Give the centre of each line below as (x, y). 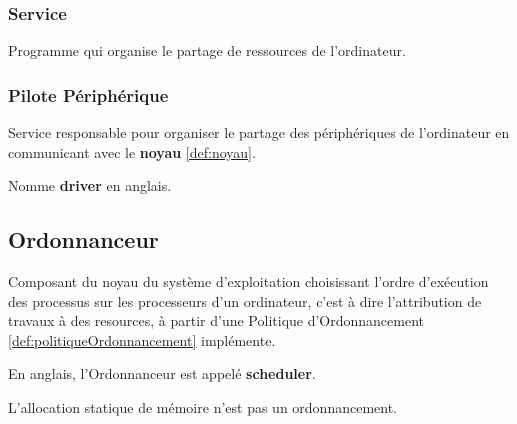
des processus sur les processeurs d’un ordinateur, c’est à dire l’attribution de (245, 300)
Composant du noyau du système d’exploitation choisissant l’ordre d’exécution (248, 281)
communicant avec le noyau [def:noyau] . (132, 151)
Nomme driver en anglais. (90, 185)
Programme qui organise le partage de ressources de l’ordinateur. (207, 50)
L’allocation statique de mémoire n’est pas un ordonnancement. (203, 406)
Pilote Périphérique (88, 94)
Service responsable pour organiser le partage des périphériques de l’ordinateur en (259, 132)
